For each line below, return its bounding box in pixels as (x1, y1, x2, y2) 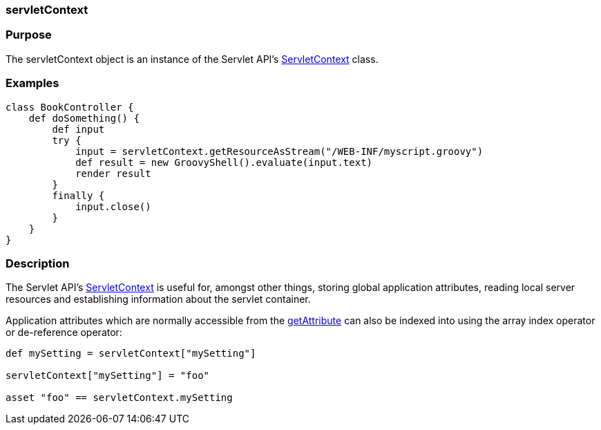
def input (52, 123, 105, 135)
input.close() (75, 200, 151, 212)
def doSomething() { (28, 112, 140, 124)
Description (6, 256, 70, 270)
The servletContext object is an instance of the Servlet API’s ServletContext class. (6, 53, 379, 65)
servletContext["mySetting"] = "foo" (6, 370, 210, 382)
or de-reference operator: (6, 326, 122, 339)
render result (75, 167, 151, 179)
